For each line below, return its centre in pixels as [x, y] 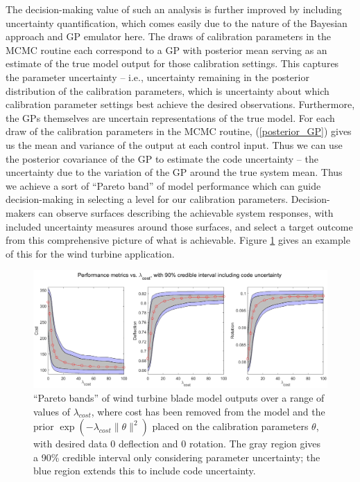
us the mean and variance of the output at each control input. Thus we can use [174, 144]
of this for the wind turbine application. [90, 253]
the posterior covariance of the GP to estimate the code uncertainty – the [162, 158]
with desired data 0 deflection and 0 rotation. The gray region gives [177, 444]
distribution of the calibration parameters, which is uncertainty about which [168, 90]
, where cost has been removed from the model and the [208, 411]
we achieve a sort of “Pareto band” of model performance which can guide [163, 185]
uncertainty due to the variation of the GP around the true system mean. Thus [174, 172]
